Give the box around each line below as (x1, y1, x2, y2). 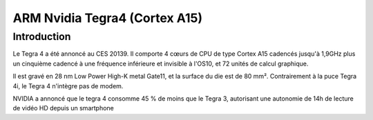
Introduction (12, 30, 71, 43)
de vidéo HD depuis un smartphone (12, 104, 114, 112)
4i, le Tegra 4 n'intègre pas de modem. (12, 81, 124, 90)
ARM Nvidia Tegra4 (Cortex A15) (12, 10, 203, 26)
